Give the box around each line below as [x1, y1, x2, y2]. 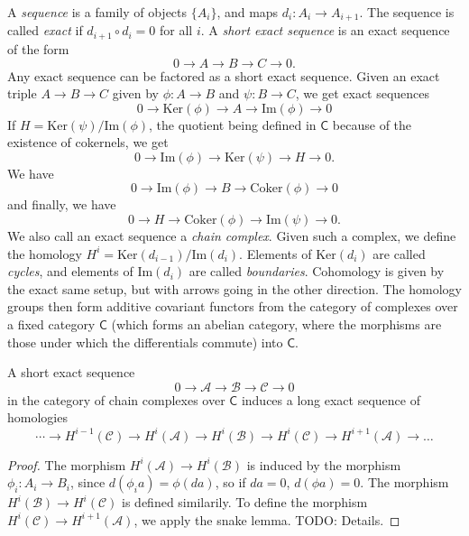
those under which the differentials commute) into [7, 332, 283, 351]
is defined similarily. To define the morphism [122, 493, 368, 512]
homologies [7, 408, 68, 427]
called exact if [7, 21, 83, 40]
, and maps [216, 3, 279, 21]
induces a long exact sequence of [241, 390, 420, 409]
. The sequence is [359, 3, 455, 21]
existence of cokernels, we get [7, 133, 169, 152]
